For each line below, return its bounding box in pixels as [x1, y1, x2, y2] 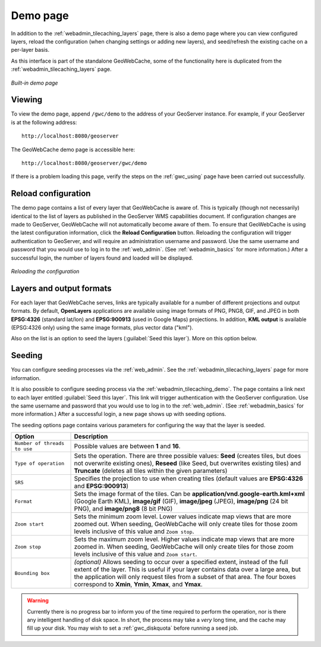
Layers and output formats [11, 283, 112, 293]
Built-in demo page [11, 79, 58, 86]
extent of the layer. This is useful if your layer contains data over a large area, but [74, 565, 301, 574]
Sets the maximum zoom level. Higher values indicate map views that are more [74, 535, 294, 543]
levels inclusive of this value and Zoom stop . [74, 527, 194, 536]
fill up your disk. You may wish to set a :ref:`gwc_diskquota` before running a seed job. [27, 624, 239, 632]
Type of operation [14, 460, 65, 466]
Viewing [11, 95, 43, 105]
